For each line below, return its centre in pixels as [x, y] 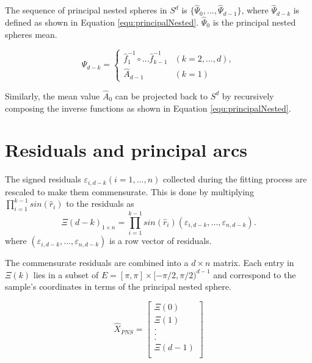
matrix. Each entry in [254, 263]
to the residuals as [100, 203]
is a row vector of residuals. [161, 241]
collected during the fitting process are [235, 179]
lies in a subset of [66, 274]
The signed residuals [43, 179]
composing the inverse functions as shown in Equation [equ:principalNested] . [148, 108]
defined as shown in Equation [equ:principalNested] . [102, 22]
